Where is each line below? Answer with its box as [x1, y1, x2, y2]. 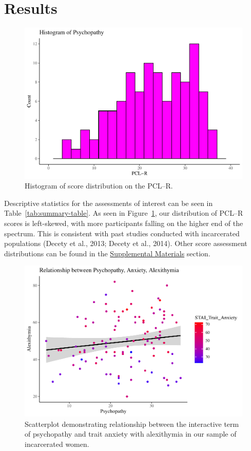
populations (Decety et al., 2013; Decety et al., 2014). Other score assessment [4, 238, 247, 249]
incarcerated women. [25, 438, 89, 449]
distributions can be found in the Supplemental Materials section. [4, 248, 210, 258]
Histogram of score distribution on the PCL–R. [25, 180, 173, 191]
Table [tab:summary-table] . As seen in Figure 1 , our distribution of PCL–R [4, 208, 243, 218]
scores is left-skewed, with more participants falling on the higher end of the [4, 218, 243, 229]
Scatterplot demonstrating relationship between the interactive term [25, 418, 239, 429]
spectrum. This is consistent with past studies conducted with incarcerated [4, 228, 240, 238]
